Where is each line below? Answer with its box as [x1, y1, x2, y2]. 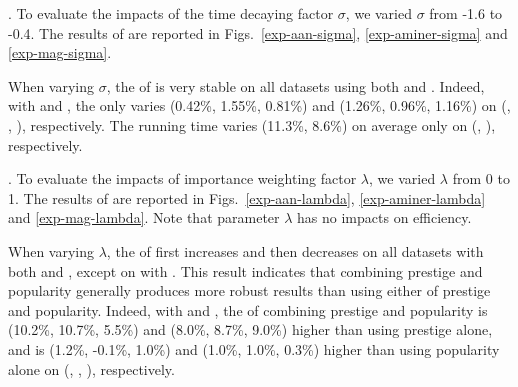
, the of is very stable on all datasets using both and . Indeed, [106, 75, 485, 96]
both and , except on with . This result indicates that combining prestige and [8, 260, 483, 281]
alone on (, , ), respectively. [8, 358, 175, 379]
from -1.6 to [429, 3, 503, 23]
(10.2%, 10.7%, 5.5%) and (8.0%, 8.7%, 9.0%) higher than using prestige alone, [8, 319, 493, 340]
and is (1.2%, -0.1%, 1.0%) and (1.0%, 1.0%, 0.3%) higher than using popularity [8, 338, 500, 359]
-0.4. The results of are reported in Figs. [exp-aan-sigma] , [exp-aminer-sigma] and [8, 22, 508, 43]
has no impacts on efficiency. [297, 207, 472, 228]
